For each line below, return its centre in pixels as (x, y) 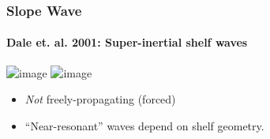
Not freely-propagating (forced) (100, 99)
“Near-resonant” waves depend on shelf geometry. (144, 125)
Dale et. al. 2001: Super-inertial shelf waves (127, 42)
